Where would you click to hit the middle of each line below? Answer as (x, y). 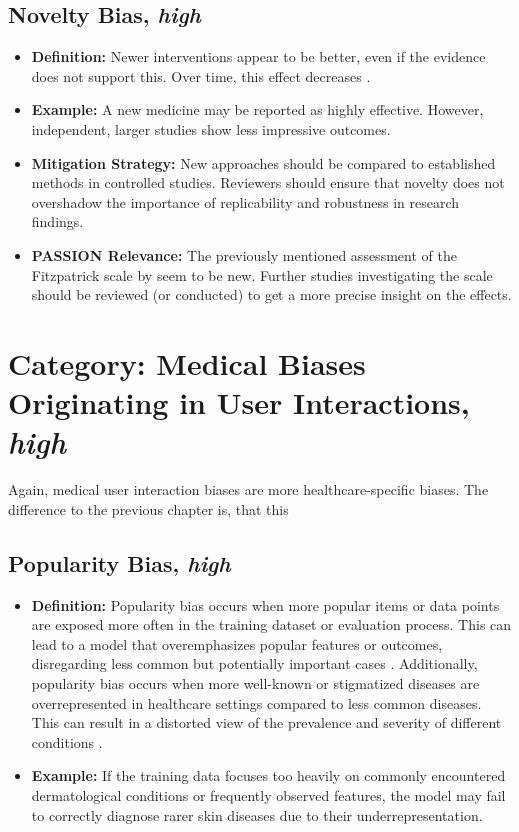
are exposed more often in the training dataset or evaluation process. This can (271, 624)
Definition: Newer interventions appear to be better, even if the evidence (258, 56)
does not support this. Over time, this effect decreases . (201, 75)
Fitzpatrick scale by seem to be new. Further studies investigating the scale (262, 274)
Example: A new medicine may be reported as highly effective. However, (257, 109)
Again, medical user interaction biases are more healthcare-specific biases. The (248, 489)
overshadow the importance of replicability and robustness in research (245, 201)
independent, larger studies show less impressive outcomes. (211, 128)
